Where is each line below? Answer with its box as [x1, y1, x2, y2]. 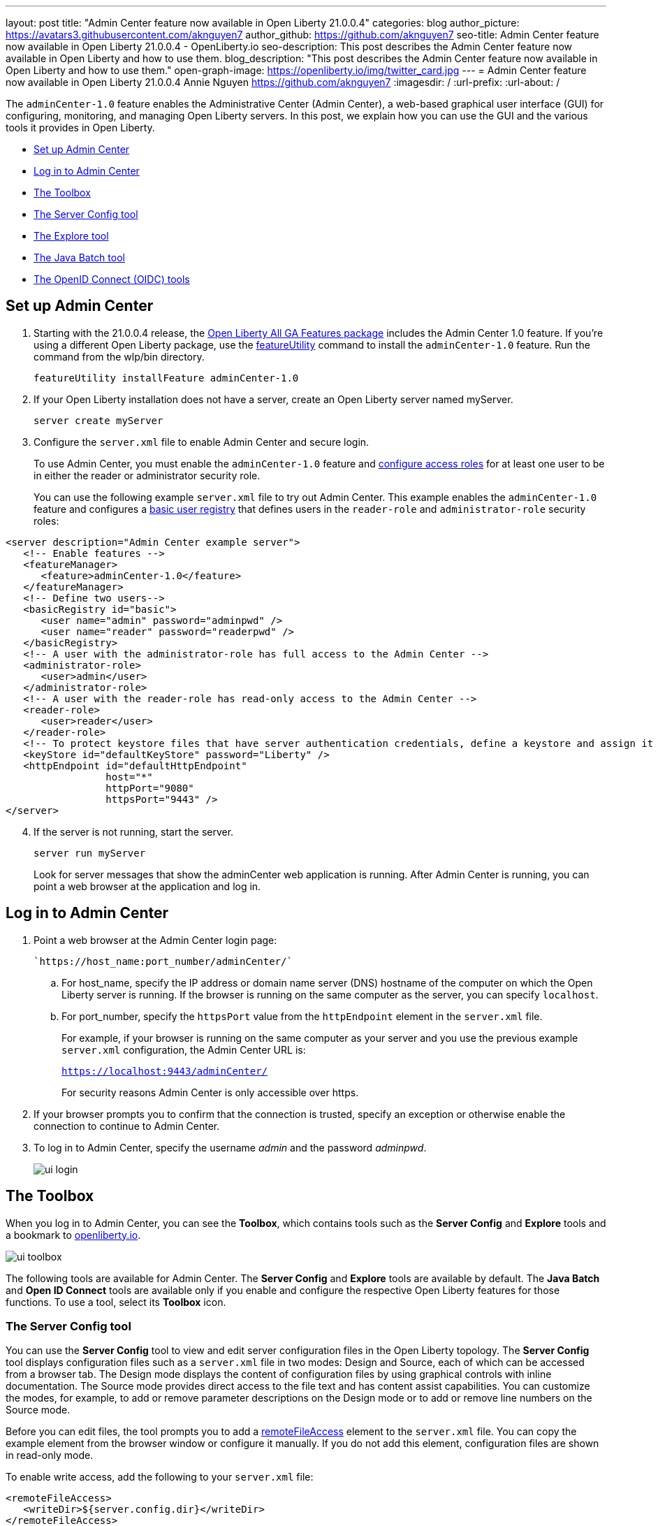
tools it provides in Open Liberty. [6, 122, 155, 133]
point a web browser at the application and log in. [34, 880, 261, 892]
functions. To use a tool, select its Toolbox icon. [6, 1295, 226, 1308]
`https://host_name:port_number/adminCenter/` [34, 955, 293, 967]
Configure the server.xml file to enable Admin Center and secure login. [34, 435, 370, 448]
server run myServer [34, 847, 146, 859]
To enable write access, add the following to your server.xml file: [6, 1471, 314, 1483]
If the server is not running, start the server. [34, 825, 234, 838]
